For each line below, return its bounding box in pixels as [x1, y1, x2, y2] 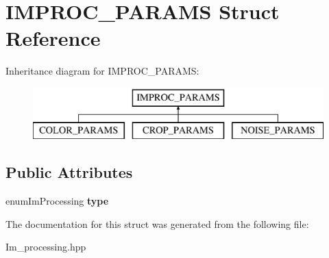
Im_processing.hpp [5, 240, 86, 254]
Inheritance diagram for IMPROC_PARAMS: [5, 64, 199, 78]
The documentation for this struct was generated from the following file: [5, 216, 309, 231]
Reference [5, 24, 101, 52]
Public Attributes [5, 162, 133, 183]
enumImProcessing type [5, 194, 109, 208]
